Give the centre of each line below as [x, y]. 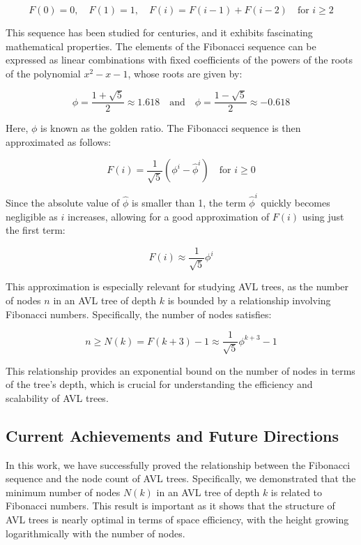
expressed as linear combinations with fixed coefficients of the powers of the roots [179, 60]
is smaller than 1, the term [189, 203]
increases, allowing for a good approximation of [168, 216]
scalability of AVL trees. [57, 397]
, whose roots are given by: [185, 73]
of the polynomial [43, 73]
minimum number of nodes [63, 492]
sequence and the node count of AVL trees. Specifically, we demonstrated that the [181, 478]
